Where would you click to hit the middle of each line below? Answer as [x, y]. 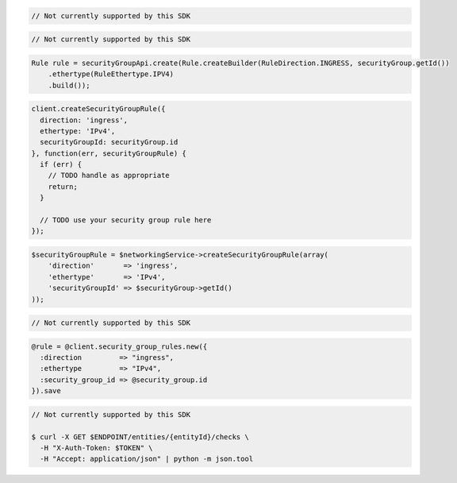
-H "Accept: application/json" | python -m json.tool [147, 459]
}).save [46, 391]
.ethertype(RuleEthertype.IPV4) [111, 74]
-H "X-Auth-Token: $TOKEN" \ [97, 448]
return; [63, 186]
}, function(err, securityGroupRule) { [109, 153]
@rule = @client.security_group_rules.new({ [119, 346]
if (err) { [61, 164]
